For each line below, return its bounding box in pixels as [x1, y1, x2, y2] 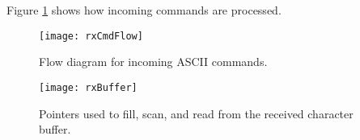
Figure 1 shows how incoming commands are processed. [6, 2, 282, 18]
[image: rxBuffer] [39, 81, 138, 93]
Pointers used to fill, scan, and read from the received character [39, 105, 354, 121]
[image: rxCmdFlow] [39, 30, 143, 42]
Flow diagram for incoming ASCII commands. [39, 53, 268, 70]
